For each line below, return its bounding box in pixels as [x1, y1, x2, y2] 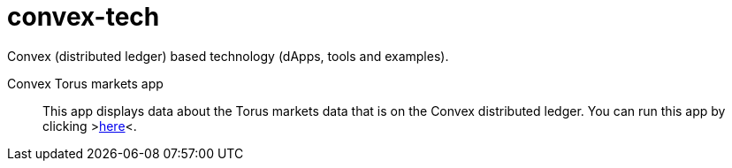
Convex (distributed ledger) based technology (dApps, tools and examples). [7, 48, 449, 64]
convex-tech [7, 2, 160, 32]
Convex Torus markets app [7, 75, 164, 91]
